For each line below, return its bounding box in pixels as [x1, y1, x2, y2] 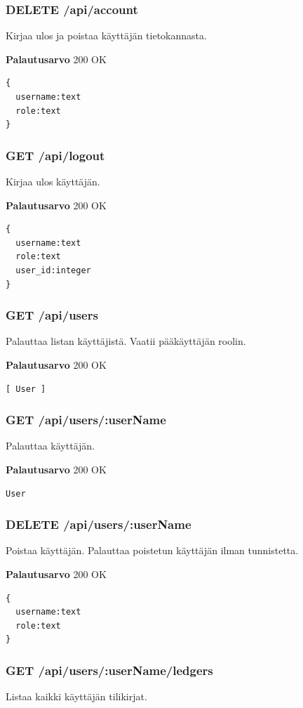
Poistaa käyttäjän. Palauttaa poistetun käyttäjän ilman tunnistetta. [6, 543, 299, 558]
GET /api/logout [6, 146, 105, 164]
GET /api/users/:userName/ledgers [6, 661, 213, 678]
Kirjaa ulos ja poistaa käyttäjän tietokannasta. [6, 28, 207, 43]
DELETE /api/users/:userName [6, 516, 191, 533]
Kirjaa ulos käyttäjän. [6, 174, 100, 188]
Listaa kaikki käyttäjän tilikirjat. [6, 689, 147, 704]
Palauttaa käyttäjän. [6, 438, 95, 453]
